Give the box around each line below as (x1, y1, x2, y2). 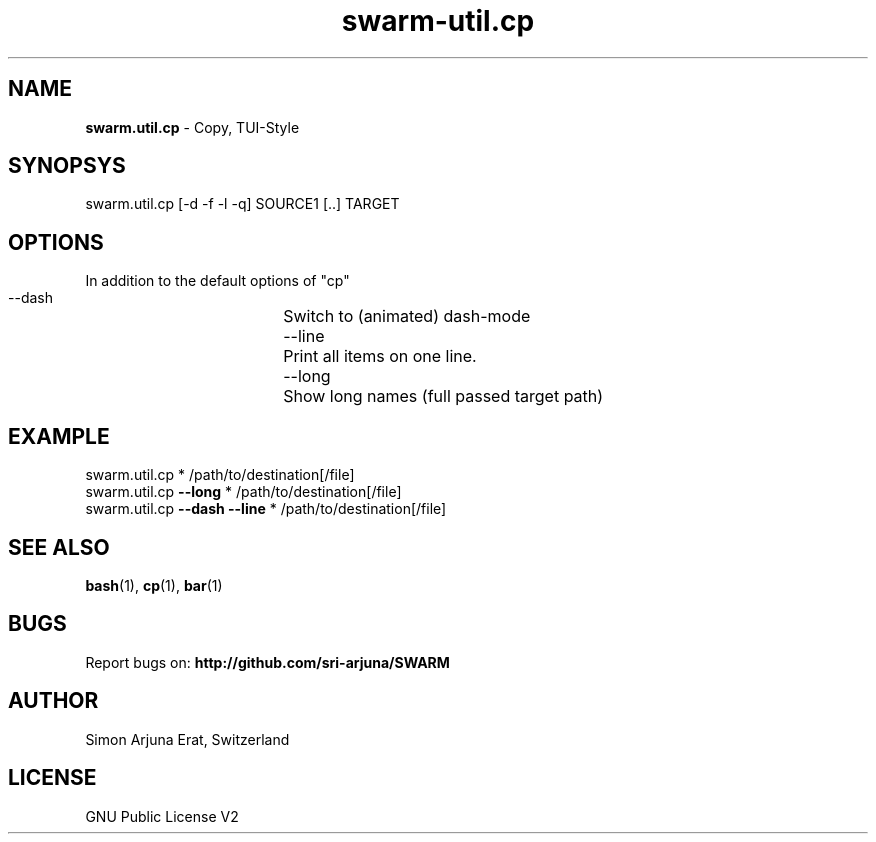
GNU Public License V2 (85, 807, 239, 825)
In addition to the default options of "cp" (85, 272, 350, 290)
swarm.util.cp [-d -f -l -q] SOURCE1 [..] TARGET (85, 195, 400, 213)
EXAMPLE (8, 423, 110, 449)
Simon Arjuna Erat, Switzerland (85, 730, 290, 748)
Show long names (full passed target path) (283, 386, 604, 407)
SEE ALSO (8, 534, 110, 560)
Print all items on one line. (283, 346, 477, 367)
